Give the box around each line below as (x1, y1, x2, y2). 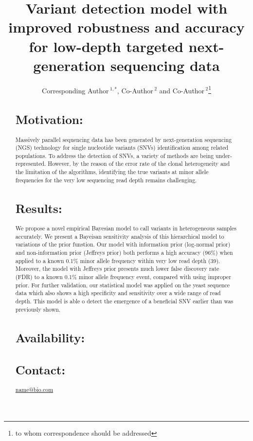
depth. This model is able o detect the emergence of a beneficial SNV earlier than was (15, 297, 234, 305)
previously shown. (15, 305, 61, 313)
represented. (15, 159, 46, 168)
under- (216, 151, 232, 159)
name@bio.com (15, 386, 54, 394)
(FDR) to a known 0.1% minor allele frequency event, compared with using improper (15, 272, 231, 281)
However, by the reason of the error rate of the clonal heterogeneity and (48, 159, 230, 168)
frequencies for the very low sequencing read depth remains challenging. (15, 176, 197, 184)
